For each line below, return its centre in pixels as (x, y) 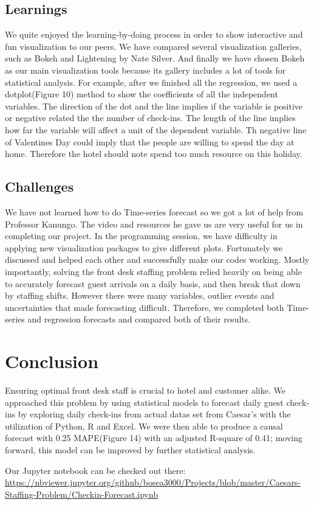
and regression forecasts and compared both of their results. (139, 319)
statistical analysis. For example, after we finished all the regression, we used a (151, 82)
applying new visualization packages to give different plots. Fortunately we (144, 247)
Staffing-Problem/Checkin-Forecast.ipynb (82, 494)
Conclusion (52, 361)
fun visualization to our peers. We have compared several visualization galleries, (153, 46)
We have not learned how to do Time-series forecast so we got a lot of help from (154, 211)
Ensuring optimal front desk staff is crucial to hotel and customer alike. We (145, 390)
